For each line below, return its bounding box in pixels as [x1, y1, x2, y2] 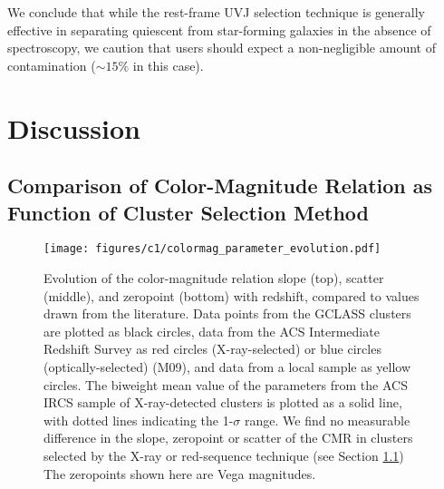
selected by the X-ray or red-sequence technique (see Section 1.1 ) [43, 445, 404, 465]
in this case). [132, 55, 204, 74]
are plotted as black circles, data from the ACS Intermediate [43, 321, 380, 340]
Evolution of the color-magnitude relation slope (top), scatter [43, 269, 384, 287]
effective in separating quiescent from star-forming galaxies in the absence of [7, 20, 431, 39]
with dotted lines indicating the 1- [43, 410, 234, 429]
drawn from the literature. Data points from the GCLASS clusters [43, 304, 411, 323]
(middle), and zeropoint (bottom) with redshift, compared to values [43, 286, 420, 305]
